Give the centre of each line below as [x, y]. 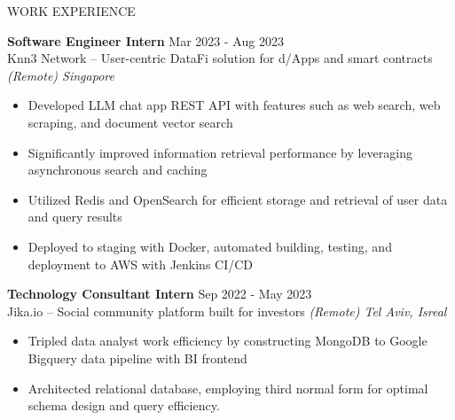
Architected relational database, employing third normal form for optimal [228, 388]
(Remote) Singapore [61, 75]
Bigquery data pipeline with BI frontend [137, 358]
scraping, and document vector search [130, 122]
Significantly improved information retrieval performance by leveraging [220, 152]
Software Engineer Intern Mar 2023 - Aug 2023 [145, 40]
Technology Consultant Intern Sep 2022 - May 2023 [160, 294]
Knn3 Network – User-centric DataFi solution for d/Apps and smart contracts [220, 58]
